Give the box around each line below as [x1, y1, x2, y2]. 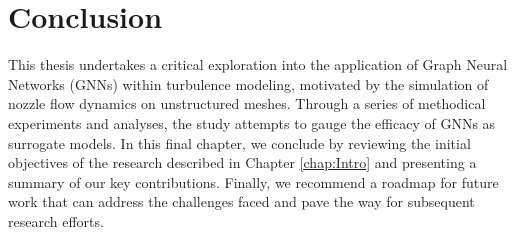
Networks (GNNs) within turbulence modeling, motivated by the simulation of [8, 73, 489, 94]
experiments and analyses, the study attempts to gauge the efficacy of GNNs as [8, 112, 496, 133]
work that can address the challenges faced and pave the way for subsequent [8, 191, 475, 212]
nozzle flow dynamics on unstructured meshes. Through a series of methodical [8, 93, 486, 114]
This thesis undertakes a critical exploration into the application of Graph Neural [8, 54, 508, 75]
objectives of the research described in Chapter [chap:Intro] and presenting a [8, 152, 477, 173]
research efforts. [8, 210, 104, 231]
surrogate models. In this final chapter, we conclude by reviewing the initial [8, 132, 471, 153]
